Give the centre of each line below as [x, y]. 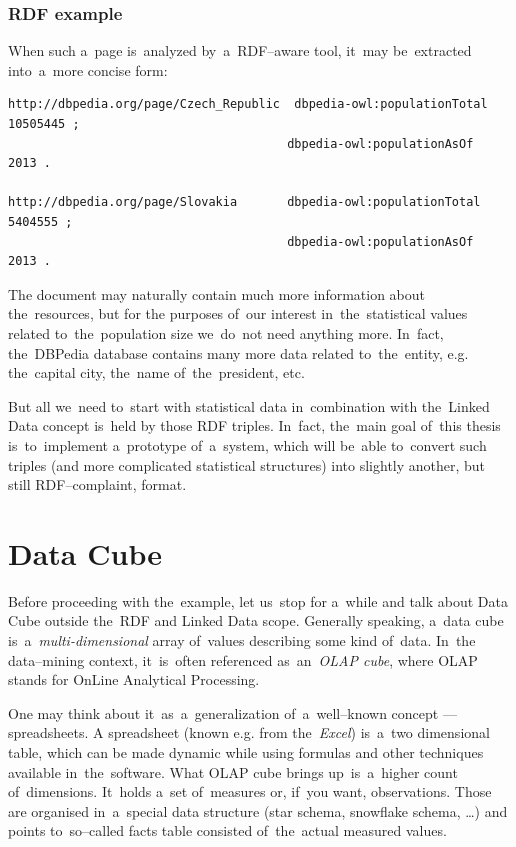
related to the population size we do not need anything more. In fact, [226, 332]
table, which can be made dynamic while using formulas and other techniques [246, 751]
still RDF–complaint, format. [97, 484]
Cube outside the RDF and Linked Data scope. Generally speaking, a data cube [256, 620]
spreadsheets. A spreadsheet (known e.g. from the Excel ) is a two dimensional [249, 732]
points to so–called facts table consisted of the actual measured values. [227, 830]
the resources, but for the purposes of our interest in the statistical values [238, 313]
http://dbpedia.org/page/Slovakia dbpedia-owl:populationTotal [244, 202]
